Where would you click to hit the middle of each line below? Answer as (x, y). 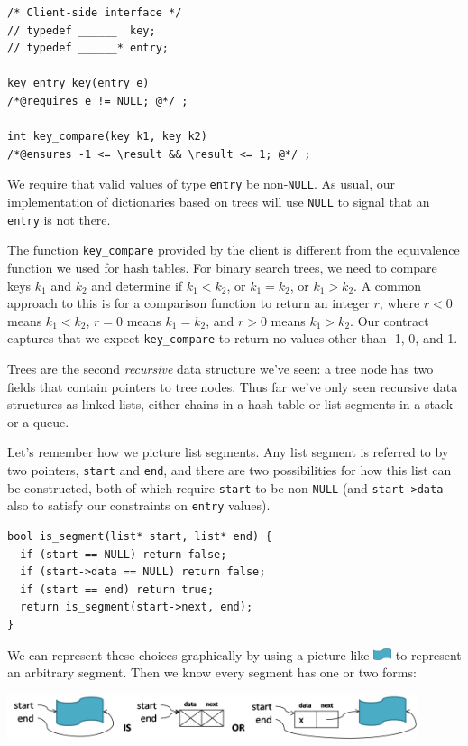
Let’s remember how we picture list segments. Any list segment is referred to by (228, 452)
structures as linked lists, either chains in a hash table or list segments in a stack (230, 404)
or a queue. (38, 421)
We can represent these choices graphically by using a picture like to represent (234, 654)
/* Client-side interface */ (95, 13)
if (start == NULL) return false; (124, 554)
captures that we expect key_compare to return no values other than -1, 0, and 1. (233, 338)
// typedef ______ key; (82, 30)
